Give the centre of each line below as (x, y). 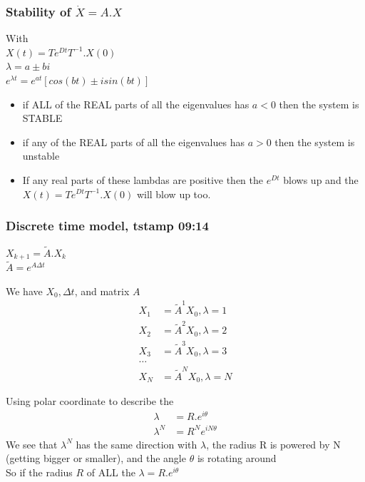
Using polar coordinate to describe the (90, 401)
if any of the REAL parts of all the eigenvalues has (133, 142)
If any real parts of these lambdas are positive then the (143, 179)
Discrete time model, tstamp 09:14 (107, 226)
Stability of (38, 11)
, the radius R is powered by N (273, 444)
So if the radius (39, 472)
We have (24, 291)
